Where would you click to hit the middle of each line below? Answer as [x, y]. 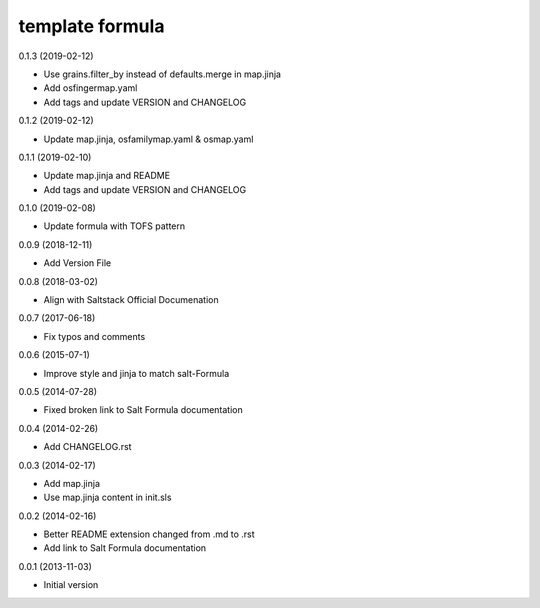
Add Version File [77, 263]
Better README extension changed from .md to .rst [149, 534]
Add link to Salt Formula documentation [125, 548]
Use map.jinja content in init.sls [107, 497]
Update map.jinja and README [106, 176]
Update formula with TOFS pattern [114, 226]
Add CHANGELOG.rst [87, 447]
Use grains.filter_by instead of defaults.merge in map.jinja [162, 74]
